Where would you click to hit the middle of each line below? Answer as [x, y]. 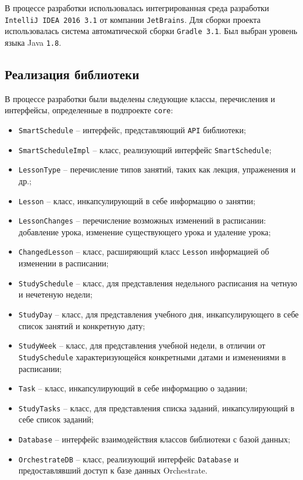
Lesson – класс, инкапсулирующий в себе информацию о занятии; [137, 200]
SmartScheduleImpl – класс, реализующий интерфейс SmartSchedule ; [145, 149]
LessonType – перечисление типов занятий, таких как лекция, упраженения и [157, 169]
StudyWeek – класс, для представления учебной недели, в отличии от [142, 345]
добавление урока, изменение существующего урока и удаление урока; [144, 231]
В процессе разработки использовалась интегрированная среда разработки [137, 8]
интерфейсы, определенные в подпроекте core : [89, 110]
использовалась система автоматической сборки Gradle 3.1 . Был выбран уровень [151, 31]
